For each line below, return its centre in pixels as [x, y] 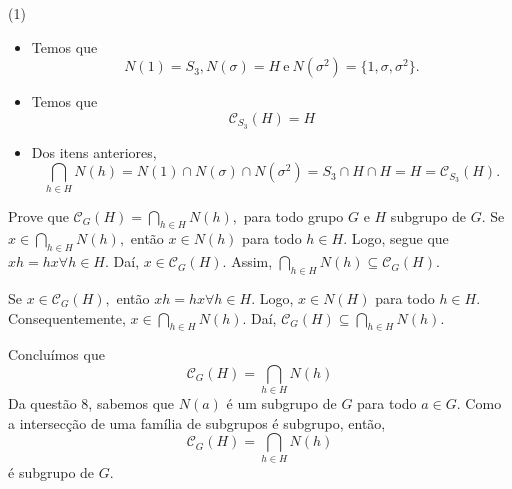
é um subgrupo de [281, 403]
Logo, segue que [400, 238]
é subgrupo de [51, 471]
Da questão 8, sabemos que [91, 403]
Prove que [38, 215]
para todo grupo [293, 215]
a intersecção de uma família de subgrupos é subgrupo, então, [197, 422]
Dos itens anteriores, [94, 151]
